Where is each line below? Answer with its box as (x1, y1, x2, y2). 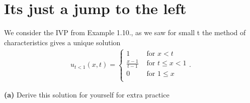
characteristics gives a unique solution (4, 37, 121, 47)
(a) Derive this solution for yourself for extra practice (4, 89, 170, 100)
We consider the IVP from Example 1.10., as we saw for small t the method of (4, 27, 246, 38)
